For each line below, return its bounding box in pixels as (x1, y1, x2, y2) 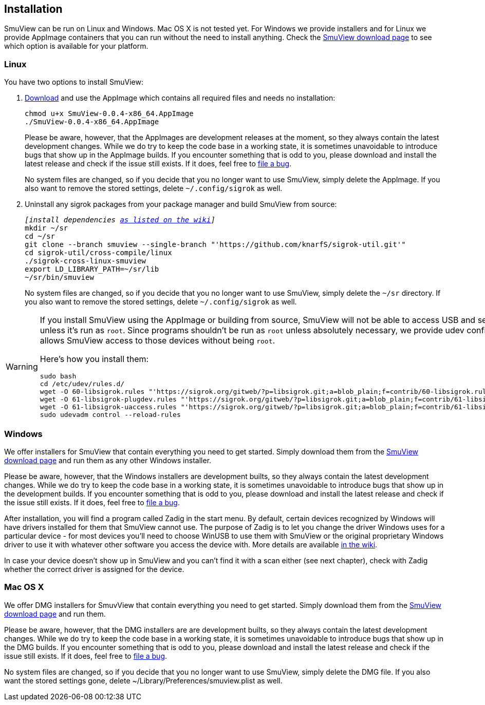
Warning (6, 361, 38, 372)
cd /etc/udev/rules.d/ (40, 380, 125, 388)
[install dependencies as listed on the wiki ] (25, 216, 215, 224)
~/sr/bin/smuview (25, 273, 94, 282)
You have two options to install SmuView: (4, 78, 143, 87)
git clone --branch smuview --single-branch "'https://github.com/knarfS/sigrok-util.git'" (25, 240, 406, 249)
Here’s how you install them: (40, 354, 149, 365)
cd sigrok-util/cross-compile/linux (25, 249, 172, 257)
